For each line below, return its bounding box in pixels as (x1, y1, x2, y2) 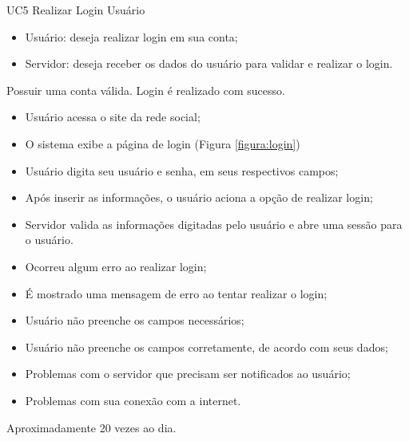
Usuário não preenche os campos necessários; (25, 312, 244, 329)
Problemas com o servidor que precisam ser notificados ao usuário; (25, 365, 351, 382)
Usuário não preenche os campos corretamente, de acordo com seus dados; (25, 338, 388, 355)
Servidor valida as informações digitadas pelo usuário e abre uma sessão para (25, 215, 403, 232)
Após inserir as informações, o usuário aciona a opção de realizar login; (25, 189, 373, 206)
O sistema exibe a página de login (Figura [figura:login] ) (25, 135, 300, 152)
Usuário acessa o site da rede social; (25, 108, 201, 125)
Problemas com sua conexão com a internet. (25, 392, 241, 408)
